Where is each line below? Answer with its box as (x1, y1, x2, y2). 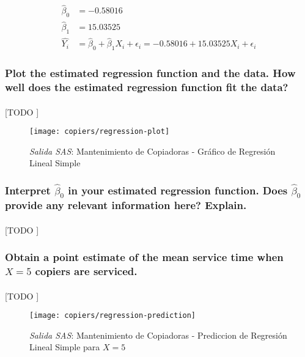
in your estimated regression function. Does (68, 182, 288, 197)
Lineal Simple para (29, 340, 100, 353)
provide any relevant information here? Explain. (5, 197, 247, 213)
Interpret (5, 182, 51, 197)
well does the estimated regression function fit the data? (5, 79, 288, 94)
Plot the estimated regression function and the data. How (5, 65, 296, 81)
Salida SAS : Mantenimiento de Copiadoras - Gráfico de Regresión (29, 144, 276, 157)
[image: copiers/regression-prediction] (29, 311, 196, 320)
